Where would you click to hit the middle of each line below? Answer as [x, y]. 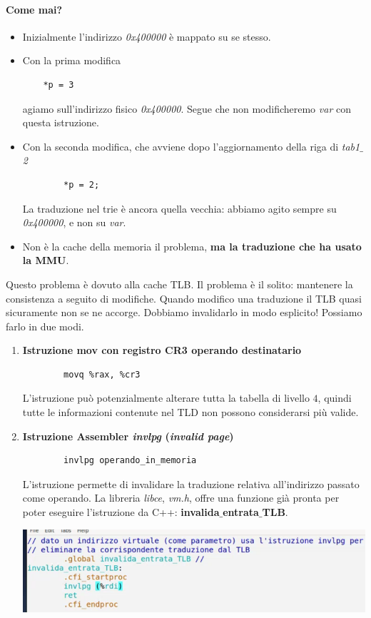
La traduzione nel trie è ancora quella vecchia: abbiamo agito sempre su [179, 208]
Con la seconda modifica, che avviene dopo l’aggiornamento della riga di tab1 [191, 146]
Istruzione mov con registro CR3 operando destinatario [162, 350]
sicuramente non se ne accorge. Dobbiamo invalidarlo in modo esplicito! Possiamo [184, 312]
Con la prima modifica [72, 60]
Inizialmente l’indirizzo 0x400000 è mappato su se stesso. [147, 36]
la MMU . [46, 260]
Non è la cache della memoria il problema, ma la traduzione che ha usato [192, 246]
